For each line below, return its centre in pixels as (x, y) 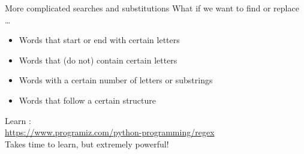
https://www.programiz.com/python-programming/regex (110, 132)
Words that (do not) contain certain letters (98, 60)
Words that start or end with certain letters (99, 40)
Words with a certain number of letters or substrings (116, 80)
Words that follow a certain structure (88, 100)
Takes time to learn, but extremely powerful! (87, 144)
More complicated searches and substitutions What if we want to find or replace (152, 8)
